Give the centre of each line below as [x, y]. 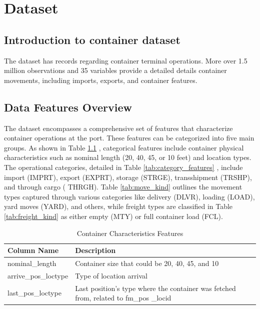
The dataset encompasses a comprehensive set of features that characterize [118, 128]
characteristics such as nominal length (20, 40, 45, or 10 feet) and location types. [128, 157]
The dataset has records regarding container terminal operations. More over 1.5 [126, 60]
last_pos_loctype [34, 293]
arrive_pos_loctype [38, 275]
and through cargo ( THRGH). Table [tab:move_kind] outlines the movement [123, 187]
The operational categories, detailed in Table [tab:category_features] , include [123, 167]
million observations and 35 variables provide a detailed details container [115, 70]
